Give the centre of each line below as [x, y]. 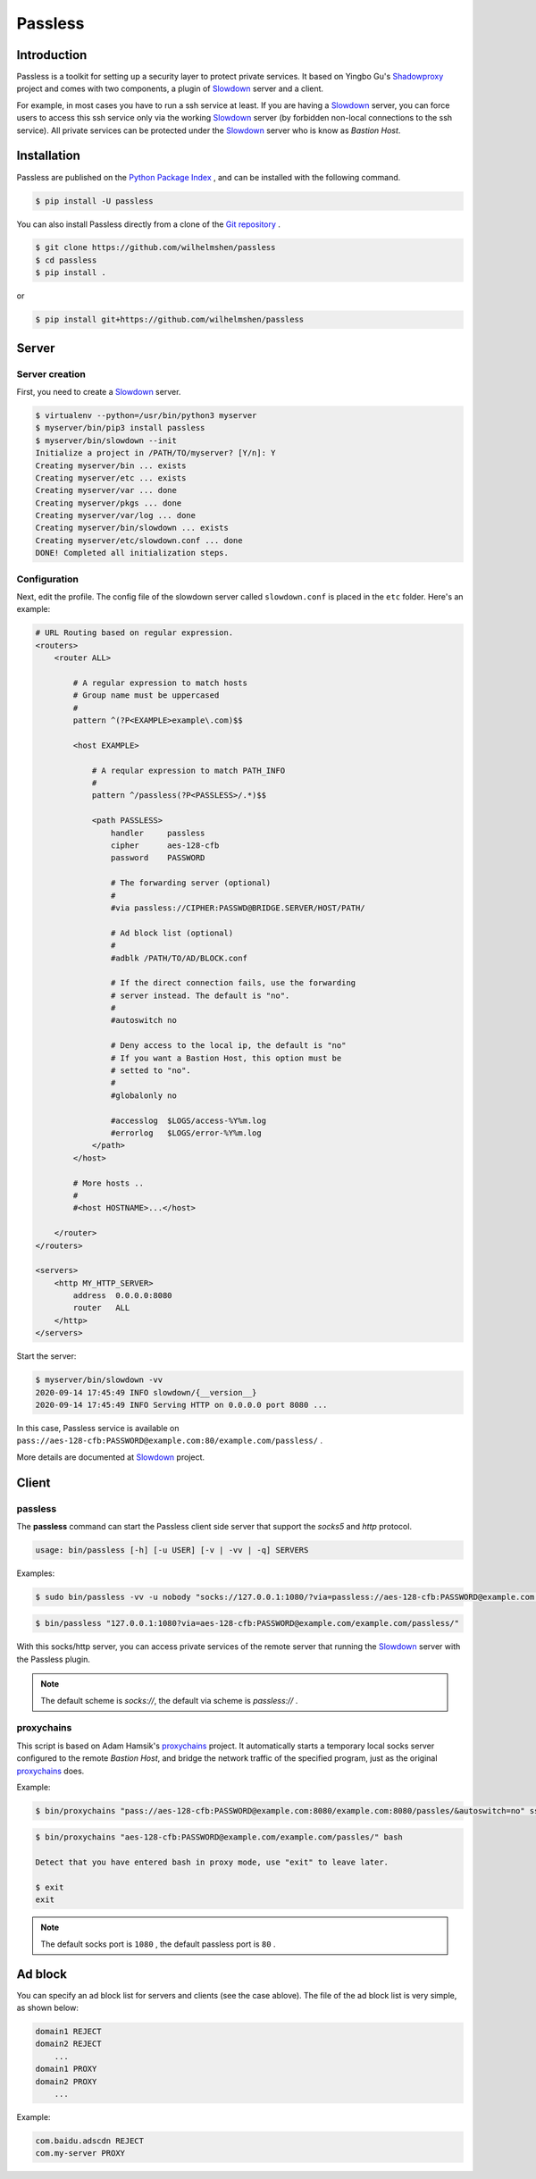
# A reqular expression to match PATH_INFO [188, 770]
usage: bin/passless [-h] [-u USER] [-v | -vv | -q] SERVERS [172, 1550]
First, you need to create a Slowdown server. [99, 391]
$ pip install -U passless [94, 201]
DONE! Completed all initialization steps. [132, 553]
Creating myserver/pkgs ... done [109, 503]
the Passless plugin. [54, 1659]
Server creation [51, 373]
